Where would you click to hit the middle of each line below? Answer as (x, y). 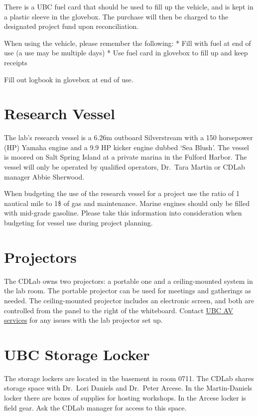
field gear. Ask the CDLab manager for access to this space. (95, 407)
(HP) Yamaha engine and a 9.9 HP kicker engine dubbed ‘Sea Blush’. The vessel (127, 147)
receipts (16, 62)
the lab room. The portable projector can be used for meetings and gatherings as (128, 291)
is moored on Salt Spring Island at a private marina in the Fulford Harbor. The (126, 157)
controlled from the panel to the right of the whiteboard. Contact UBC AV (119, 310)
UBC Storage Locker (77, 354)
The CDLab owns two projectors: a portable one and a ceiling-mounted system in (129, 281)
